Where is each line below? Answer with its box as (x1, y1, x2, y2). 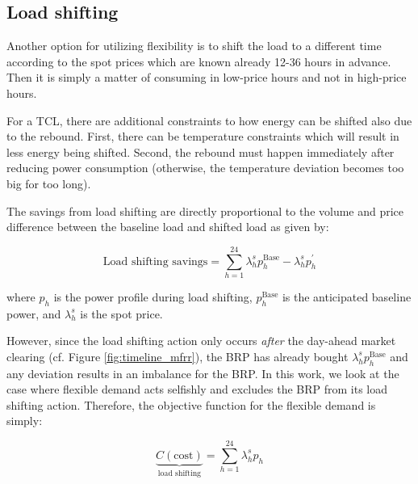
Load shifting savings (102, 255, 208, 267)
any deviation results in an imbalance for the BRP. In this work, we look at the (6, 364, 399, 381)
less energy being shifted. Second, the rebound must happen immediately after (6, 143, 395, 160)
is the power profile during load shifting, (53, 288, 253, 305)
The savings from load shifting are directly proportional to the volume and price (6, 202, 404, 219)
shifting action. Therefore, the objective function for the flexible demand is (6, 396, 376, 413)
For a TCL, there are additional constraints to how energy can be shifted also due (6, 112, 412, 128)
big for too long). (6, 175, 91, 191)
